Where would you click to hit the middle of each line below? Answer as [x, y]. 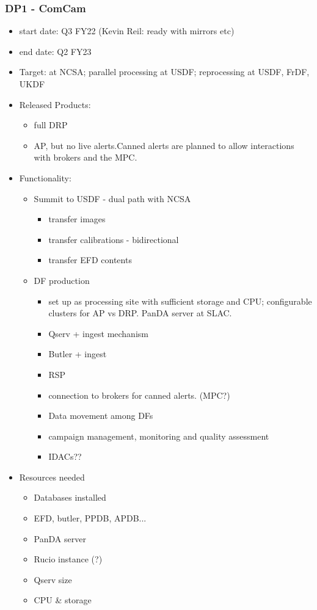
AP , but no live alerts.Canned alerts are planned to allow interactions [164, 145]
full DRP [51, 125]
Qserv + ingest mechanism [98, 333]
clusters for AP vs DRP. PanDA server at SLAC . [140, 313]
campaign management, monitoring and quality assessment [159, 436]
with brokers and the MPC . [86, 157]
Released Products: [55, 104]
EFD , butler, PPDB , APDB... [90, 518]
